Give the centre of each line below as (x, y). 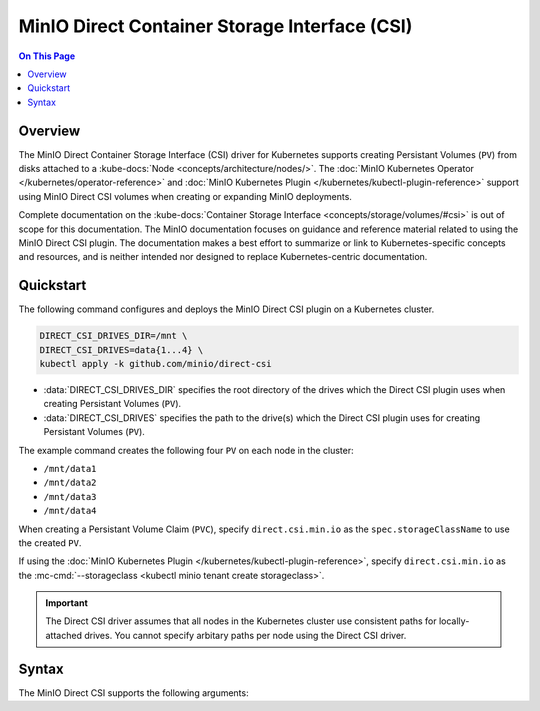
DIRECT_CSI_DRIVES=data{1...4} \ (121, 349)
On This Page (47, 56)
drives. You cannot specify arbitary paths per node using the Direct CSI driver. (245, 635)
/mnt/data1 (70, 468)
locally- (454, 621)
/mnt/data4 (70, 511)
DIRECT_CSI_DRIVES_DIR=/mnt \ (113, 336)
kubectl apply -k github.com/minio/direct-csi (155, 364)
